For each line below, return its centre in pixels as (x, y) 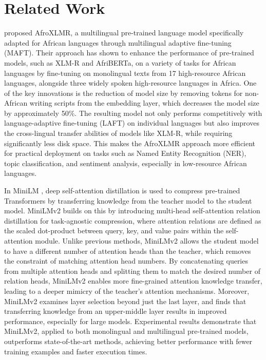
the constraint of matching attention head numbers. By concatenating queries (126, 261)
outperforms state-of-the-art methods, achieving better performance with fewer (128, 341)
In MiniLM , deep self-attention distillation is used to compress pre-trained (122, 191)
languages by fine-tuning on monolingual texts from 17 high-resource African (125, 73)
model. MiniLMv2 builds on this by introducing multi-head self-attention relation (132, 211)
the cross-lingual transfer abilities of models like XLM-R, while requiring (118, 133)
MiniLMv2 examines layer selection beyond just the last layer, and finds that (125, 301)
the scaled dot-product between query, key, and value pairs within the (114, 231)
